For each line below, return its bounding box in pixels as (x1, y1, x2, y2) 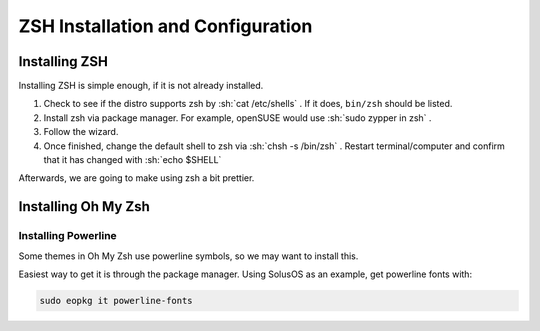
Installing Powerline (18, 229, 117, 243)
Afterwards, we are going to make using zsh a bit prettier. (18, 172, 255, 184)
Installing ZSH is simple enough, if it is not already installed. (18, 80, 264, 92)
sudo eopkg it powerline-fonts (39, 295, 194, 306)
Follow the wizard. (43, 126, 119, 138)
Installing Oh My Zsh (18, 198, 150, 215)
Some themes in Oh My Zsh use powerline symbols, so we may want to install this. (18, 250, 359, 262)
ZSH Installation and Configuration (18, 15, 313, 37)
